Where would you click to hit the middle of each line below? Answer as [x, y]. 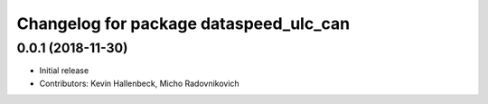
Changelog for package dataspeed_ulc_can [183, 24]
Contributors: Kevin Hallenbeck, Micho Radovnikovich [139, 83]
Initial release [64, 71]
